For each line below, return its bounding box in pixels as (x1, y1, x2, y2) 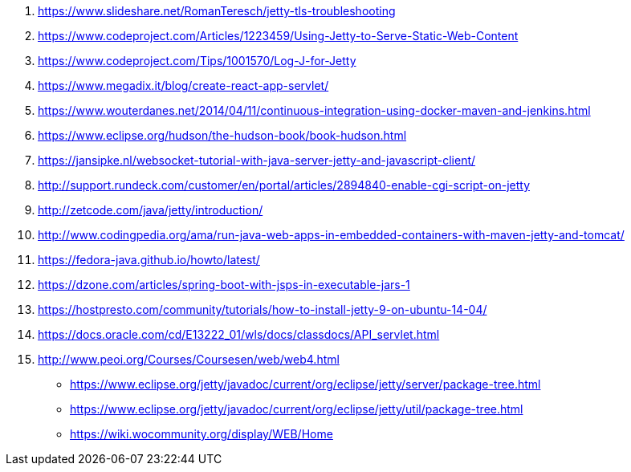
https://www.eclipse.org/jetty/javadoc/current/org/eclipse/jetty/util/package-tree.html (70, 402, 523, 416)
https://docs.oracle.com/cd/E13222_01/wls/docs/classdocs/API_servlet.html (38, 328, 440, 341)
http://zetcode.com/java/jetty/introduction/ (38, 203, 263, 217)
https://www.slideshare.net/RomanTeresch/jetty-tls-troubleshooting (38, 4, 396, 18)
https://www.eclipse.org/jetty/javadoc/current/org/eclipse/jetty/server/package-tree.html (70, 377, 541, 391)
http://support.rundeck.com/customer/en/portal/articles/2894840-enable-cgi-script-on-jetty (38, 178, 531, 192)
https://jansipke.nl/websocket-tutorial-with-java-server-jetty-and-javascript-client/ (38, 153, 476, 167)
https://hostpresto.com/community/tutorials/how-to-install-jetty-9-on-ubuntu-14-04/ (38, 303, 487, 316)
